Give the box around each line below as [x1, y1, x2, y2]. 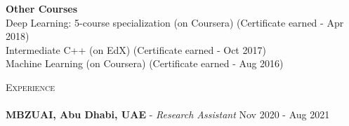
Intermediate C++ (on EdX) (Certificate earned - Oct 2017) [6, 42, 266, 57]
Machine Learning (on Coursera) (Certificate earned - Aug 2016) [6, 56, 284, 71]
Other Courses [6, 1, 78, 15]
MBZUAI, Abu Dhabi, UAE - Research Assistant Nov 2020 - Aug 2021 [6, 107, 330, 122]
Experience [6, 79, 55, 94]
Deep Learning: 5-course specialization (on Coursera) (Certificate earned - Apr [6, 15, 344, 29]
